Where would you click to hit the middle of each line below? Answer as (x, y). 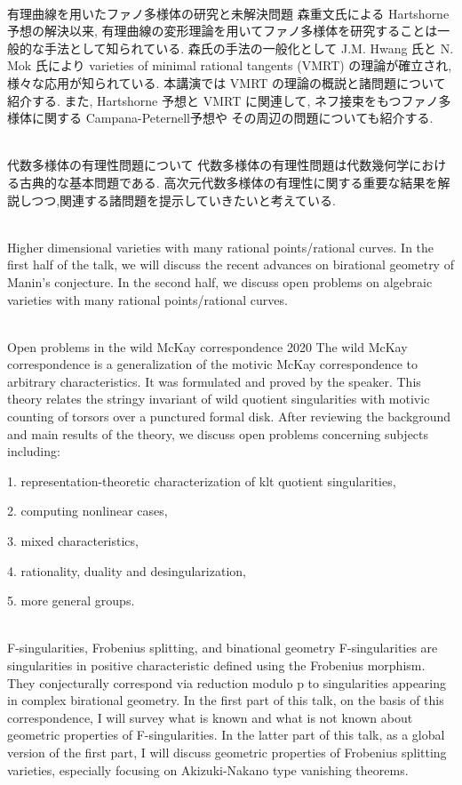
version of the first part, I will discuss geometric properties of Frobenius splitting (227, 752)
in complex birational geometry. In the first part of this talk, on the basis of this (226, 700)
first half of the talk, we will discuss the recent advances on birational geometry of (231, 264)
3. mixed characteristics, (73, 541)
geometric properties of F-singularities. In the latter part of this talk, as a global (226, 735)
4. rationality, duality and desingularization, (127, 570)
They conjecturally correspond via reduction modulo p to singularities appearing (227, 682)
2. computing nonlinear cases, (88, 511)
